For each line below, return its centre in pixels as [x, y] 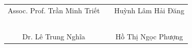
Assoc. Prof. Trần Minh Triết [54, 10]
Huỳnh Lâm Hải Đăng [149, 10]
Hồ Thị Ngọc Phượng [149, 36]
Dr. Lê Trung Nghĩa [54, 36]
